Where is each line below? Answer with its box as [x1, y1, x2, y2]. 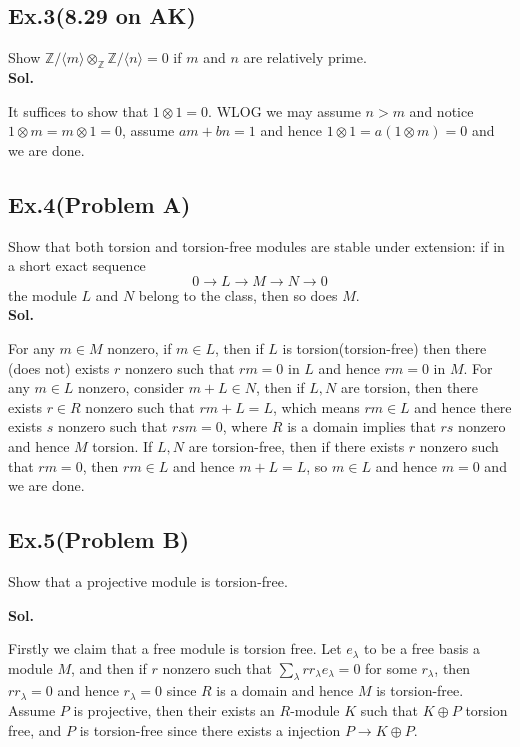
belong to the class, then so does [138, 284, 338, 305]
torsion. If [92, 435, 153, 456]
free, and [8, 719, 62, 740]
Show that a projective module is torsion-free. [8, 570, 288, 591]
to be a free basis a [363, 638, 481, 659]
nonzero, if [107, 337, 172, 358]
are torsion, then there [340, 377, 479, 398]
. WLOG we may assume [208, 100, 361, 121]
